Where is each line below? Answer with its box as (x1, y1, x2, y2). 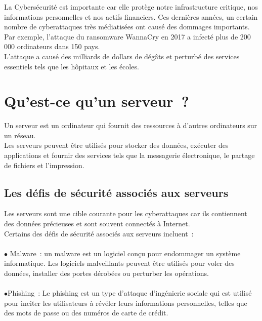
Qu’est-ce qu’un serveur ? (4, 91, 189, 111)
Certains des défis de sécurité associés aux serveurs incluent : (4, 228, 194, 238)
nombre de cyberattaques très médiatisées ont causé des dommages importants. (4, 21, 250, 32)
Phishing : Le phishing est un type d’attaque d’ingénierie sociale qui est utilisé (8, 288, 252, 298)
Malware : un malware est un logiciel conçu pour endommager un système (10, 248, 241, 258)
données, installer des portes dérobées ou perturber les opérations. (4, 268, 209, 278)
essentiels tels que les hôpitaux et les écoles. (4, 61, 139, 71)
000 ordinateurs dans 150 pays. (4, 41, 100, 52)
